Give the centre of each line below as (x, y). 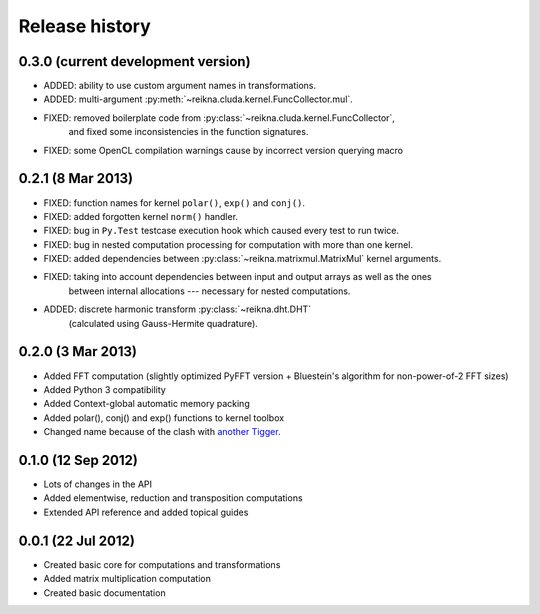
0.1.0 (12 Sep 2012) (78, 460)
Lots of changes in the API (97, 484)
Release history (85, 26)
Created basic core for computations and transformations (162, 564)
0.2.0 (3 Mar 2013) (77, 351)
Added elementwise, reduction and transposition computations (173, 498)
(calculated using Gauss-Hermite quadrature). (163, 323)
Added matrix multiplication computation (127, 579)
